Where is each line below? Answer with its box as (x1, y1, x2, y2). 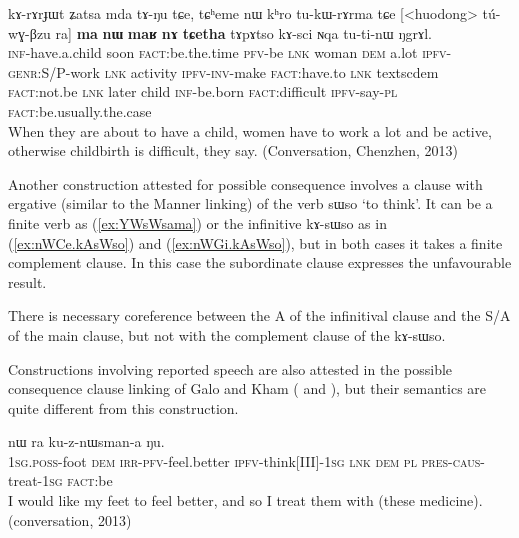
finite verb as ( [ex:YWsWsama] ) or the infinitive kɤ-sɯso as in (8, 212, 387, 233)
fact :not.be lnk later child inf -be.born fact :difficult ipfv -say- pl (8, 81, 398, 102)
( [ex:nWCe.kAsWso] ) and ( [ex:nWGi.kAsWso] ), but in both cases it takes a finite (8, 232, 503, 253)
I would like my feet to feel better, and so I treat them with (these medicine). (8, 490, 483, 511)
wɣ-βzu (8, 22, 51, 43)
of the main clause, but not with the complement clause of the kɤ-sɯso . (8, 324, 446, 345)
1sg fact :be (42, 470, 113, 491)
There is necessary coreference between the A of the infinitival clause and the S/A (8, 305, 511, 326)
